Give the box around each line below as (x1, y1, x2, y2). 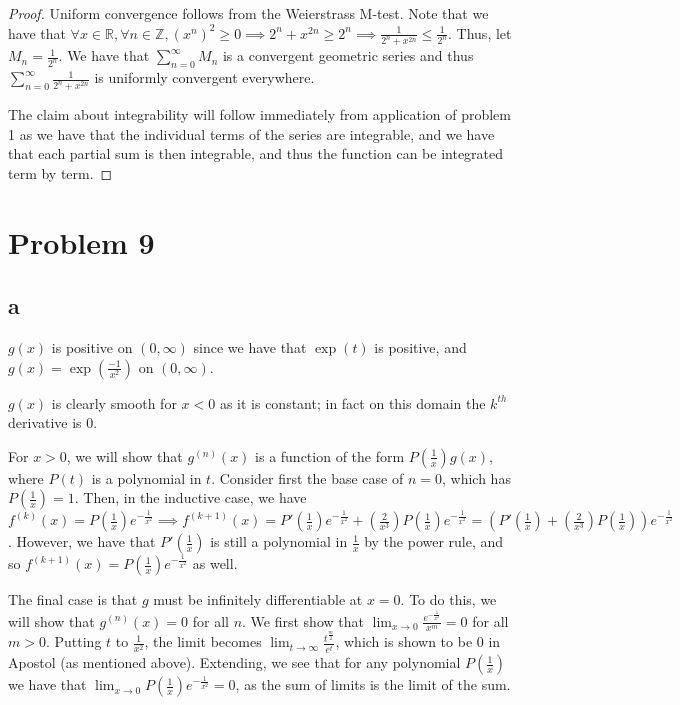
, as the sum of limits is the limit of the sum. (235, 674, 511, 695)
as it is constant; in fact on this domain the (219, 392, 486, 413)
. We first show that (242, 610, 364, 631)
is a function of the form (255, 445, 405, 466)
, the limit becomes (144, 631, 262, 652)
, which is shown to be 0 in (335, 631, 501, 652)
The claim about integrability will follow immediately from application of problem (8, 104, 511, 125)
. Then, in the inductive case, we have (74, 487, 307, 508)
